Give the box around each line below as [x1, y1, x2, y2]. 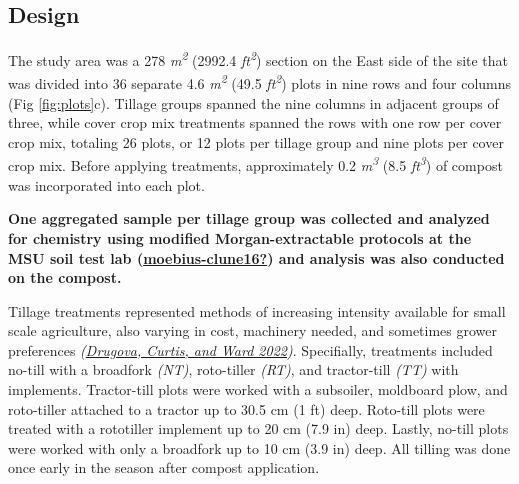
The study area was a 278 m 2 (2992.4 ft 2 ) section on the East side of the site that [8, 47, 509, 70]
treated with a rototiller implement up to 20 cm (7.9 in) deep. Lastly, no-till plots [8, 418, 509, 439]
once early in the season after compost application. [8, 457, 320, 478]
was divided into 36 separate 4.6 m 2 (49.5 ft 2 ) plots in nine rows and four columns [8, 70, 512, 94]
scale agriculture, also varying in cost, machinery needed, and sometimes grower [8, 320, 498, 341]
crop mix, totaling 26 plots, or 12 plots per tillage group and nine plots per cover [8, 131, 504, 152]
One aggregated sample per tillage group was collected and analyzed [8, 208, 490, 229]
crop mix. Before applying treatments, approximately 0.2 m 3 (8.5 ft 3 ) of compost [8, 152, 503, 176]
